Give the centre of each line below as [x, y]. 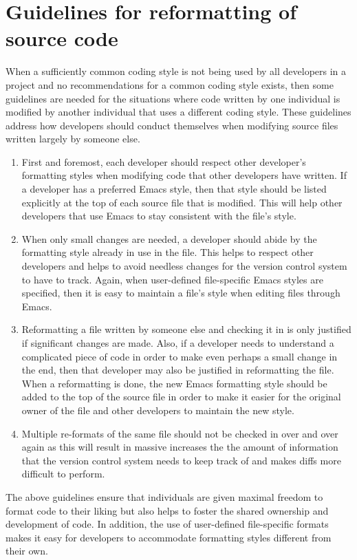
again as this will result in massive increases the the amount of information [180, 447]
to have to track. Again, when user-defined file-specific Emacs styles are [172, 279]
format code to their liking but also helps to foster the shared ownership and [167, 510]
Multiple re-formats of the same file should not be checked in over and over [180, 433]
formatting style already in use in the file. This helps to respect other [167, 252]
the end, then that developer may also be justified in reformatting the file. [178, 370]
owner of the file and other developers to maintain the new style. [158, 410]
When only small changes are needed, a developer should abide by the [169, 238]
